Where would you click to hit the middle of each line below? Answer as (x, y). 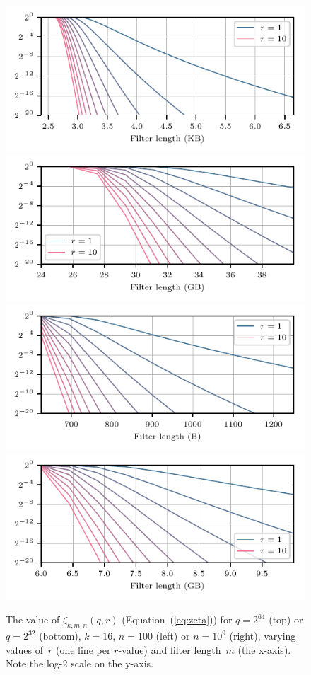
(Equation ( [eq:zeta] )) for (177, 619)
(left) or (173, 636)
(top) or (286, 619)
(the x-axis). (264, 649)
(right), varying (263, 636)
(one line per (83, 649)
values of (24, 649)
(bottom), (60, 636)
